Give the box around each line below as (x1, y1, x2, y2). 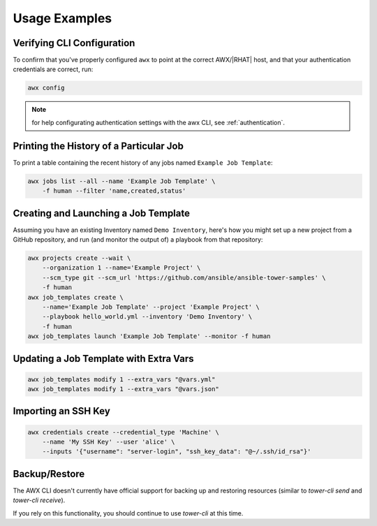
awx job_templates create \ (27, 293, 124, 301)
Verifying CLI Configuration (13, 37, 135, 49)
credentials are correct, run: (13, 65, 94, 73)
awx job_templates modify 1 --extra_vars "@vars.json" (27, 385, 219, 393)
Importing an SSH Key (13, 405, 111, 417)
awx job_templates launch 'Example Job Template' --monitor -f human (27, 333, 271, 340)
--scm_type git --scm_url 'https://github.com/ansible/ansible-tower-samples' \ (42, 273, 326, 282)
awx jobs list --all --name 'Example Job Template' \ (27, 177, 216, 185)
